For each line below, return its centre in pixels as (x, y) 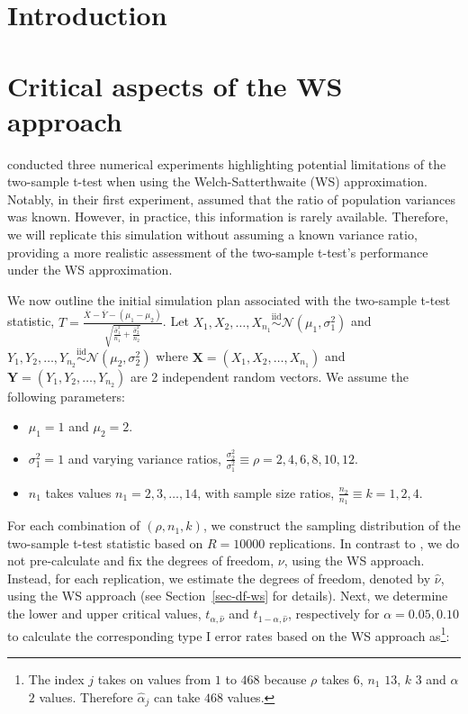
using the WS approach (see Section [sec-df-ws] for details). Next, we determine (228, 596)
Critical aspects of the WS (175, 85)
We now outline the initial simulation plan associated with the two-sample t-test (229, 299)
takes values (78, 492)
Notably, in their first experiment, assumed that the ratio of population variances (231, 199)
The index (56, 679)
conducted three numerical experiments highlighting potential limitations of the (227, 163)
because (285, 679)
